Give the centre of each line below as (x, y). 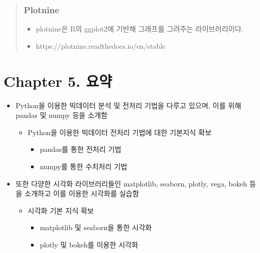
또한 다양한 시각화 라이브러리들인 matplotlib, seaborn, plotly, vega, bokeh (131, 183)
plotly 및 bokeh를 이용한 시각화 (89, 244)
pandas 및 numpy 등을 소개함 (62, 115)
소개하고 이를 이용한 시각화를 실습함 (82, 193)
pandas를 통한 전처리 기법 (81, 149)
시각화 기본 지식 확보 (61, 210)
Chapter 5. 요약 (58, 81)
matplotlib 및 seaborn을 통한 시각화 (96, 227)
